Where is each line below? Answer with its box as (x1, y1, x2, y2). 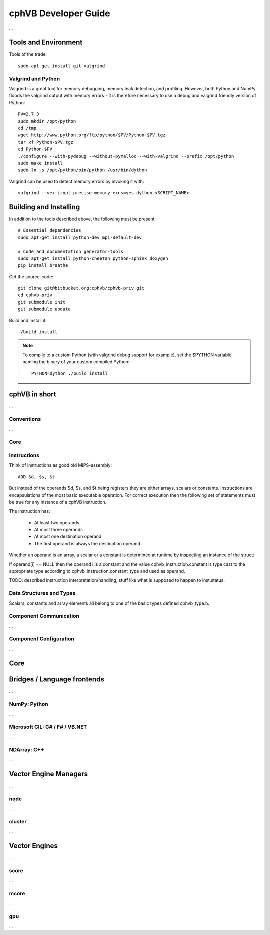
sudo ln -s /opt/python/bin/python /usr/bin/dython (18, 167, 147, 173)
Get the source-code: (9, 273, 53, 280)
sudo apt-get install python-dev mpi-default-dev (18, 234, 142, 240)
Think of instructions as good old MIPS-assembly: (9, 462, 112, 468)
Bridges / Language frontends (9, 675, 104, 683)
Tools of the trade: (9, 51, 47, 57)
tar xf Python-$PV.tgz (18, 139, 74, 145)
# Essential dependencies (18, 228, 82, 233)
